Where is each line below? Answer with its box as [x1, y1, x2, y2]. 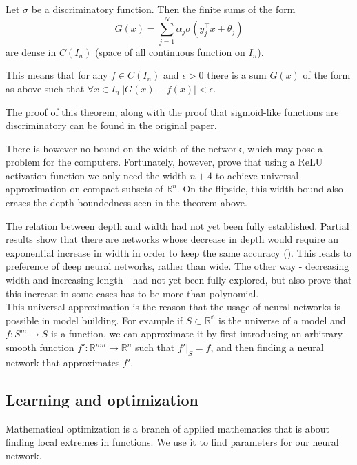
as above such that [6, 81, 85, 95]
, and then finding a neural [210, 340, 324, 354]
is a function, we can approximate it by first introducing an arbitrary [51, 326, 343, 341]
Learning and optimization [6, 388, 199, 410]
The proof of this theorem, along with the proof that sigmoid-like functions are [6, 104, 339, 119]
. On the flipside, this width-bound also [176, 181, 343, 196]
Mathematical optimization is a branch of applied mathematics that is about [6, 421, 330, 435]
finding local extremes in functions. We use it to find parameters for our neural [6, 435, 339, 449]
